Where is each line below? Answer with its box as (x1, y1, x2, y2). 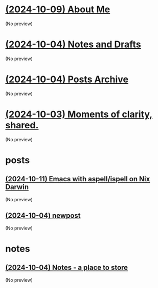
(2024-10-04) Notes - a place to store (5, 263, 128, 272)
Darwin (5, 183, 29, 191)
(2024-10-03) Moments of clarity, (5, 109, 153, 120)
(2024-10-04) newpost (5, 212, 81, 220)
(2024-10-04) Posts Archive (5, 73, 129, 85)
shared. (5, 120, 39, 131)
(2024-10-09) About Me (5, 4, 110, 15)
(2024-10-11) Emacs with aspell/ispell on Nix (5, 175, 150, 183)
